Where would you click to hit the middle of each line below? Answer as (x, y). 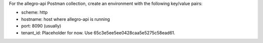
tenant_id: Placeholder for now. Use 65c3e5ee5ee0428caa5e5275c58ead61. (98, 33)
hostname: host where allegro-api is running (66, 19)
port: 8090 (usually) (41, 26)
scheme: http (35, 13)
